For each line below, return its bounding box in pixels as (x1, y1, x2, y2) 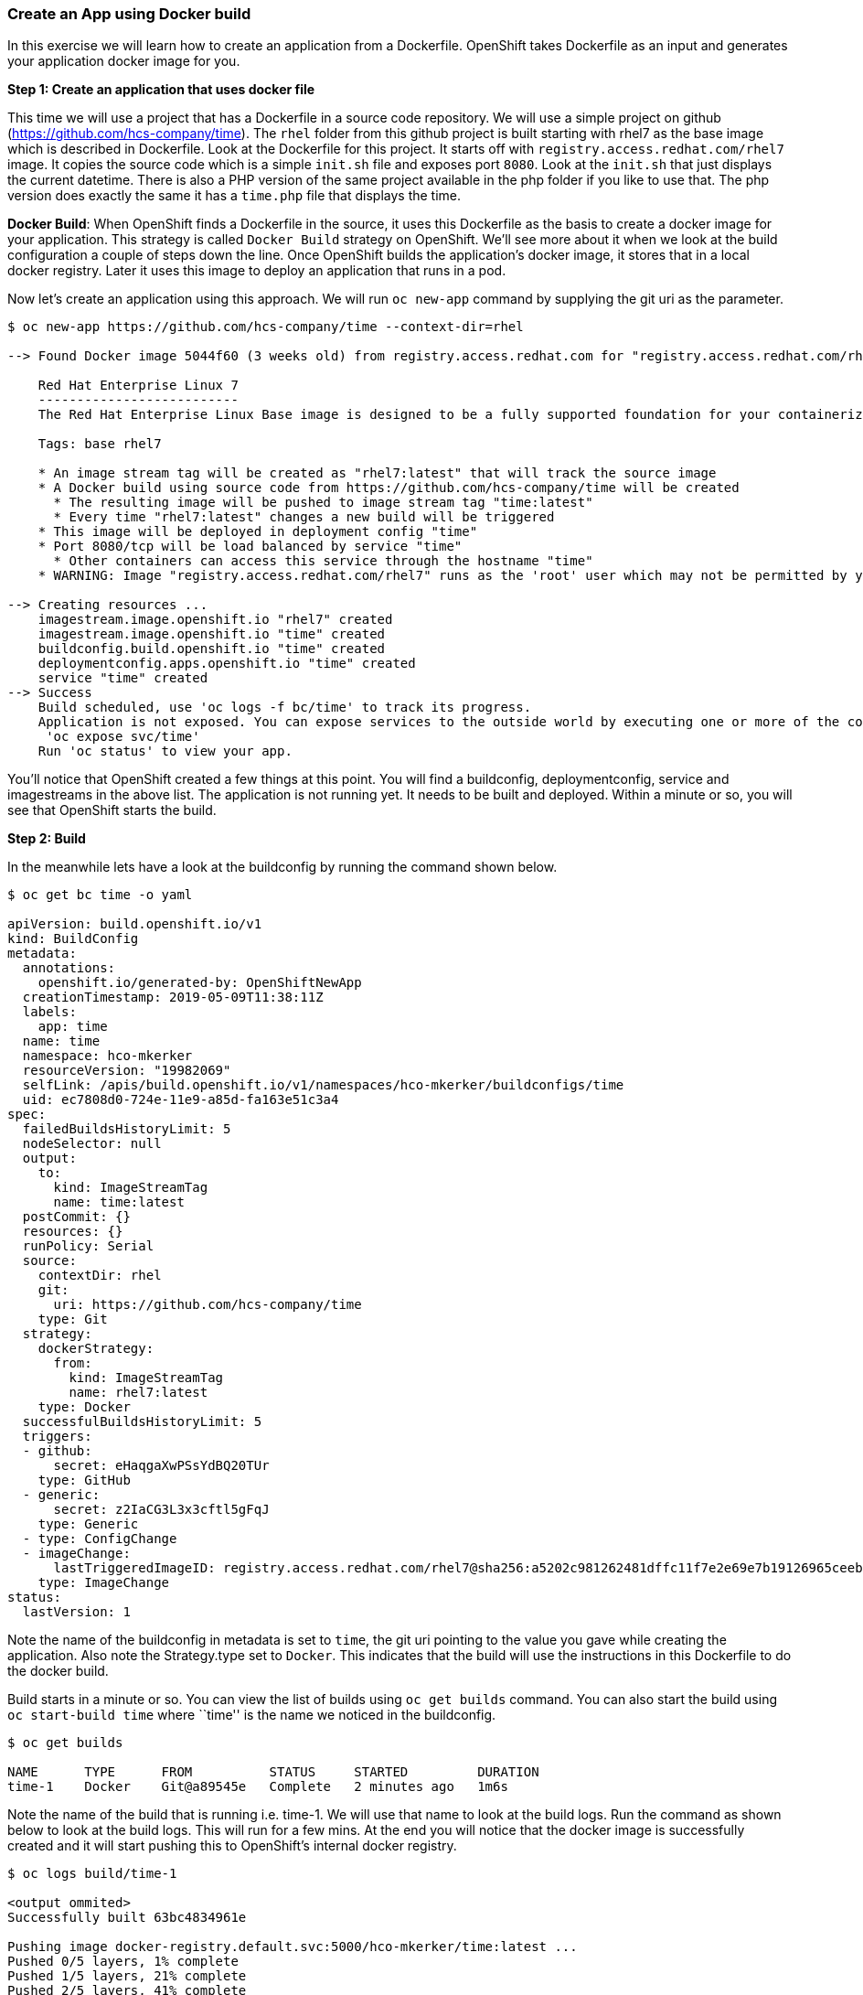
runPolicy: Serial (22, 1239, 154, 1254)
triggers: (22, 1429, 92, 1444)
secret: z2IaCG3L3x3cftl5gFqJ (53, 1502, 270, 1518)
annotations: (22, 960, 116, 976)
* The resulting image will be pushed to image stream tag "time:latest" (53, 495, 593, 510)
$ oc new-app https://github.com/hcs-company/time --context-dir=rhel (7, 319, 524, 335)
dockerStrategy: (37, 1341, 154, 1357)
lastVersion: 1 (22, 1604, 131, 1620)
